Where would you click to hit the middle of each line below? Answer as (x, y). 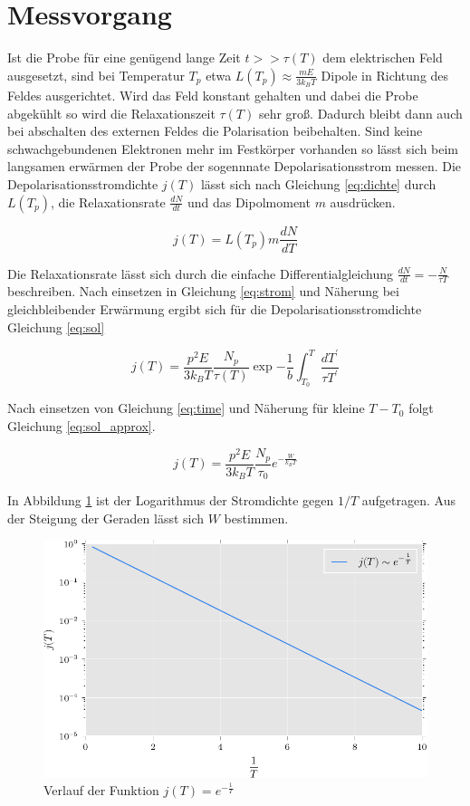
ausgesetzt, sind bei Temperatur (96, 75)
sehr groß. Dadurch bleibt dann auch (360, 113)
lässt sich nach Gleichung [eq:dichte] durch (318, 183)
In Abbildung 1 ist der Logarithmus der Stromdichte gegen (171, 500)
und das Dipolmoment (249, 201)
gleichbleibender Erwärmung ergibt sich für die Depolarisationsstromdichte (215, 309)
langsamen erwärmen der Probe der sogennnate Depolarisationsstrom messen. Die (235, 166)
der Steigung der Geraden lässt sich (106, 518)
